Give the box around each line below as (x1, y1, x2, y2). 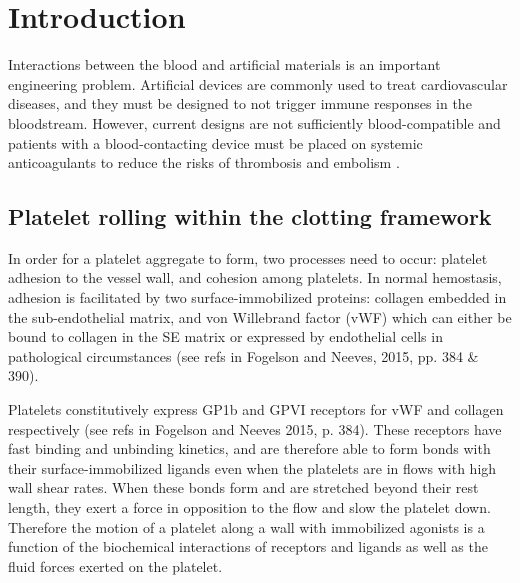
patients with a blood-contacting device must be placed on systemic (8, 132, 423, 153)
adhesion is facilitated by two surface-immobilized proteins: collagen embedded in (8, 287, 507, 308)
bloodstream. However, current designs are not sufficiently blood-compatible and (8, 112, 501, 133)
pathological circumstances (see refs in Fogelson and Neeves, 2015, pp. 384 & (8, 345, 479, 366)
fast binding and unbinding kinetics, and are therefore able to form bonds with (8, 438, 491, 459)
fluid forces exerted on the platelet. (8, 555, 223, 576)
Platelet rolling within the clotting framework (8, 201, 492, 232)
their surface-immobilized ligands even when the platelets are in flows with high (8, 457, 497, 478)
